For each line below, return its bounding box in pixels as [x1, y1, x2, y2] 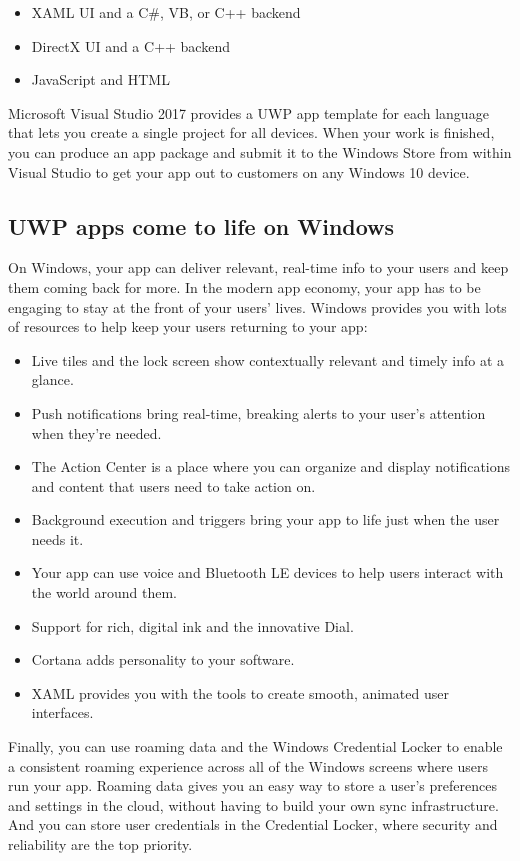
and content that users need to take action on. [31, 475, 316, 496]
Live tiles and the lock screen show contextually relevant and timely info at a [31, 349, 504, 370]
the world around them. [31, 582, 177, 603]
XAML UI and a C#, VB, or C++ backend [31, 2, 301, 22]
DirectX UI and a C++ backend [31, 35, 230, 56]
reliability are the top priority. [8, 834, 193, 855]
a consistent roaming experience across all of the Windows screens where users [8, 755, 488, 776]
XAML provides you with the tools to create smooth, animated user [31, 682, 449, 703]
